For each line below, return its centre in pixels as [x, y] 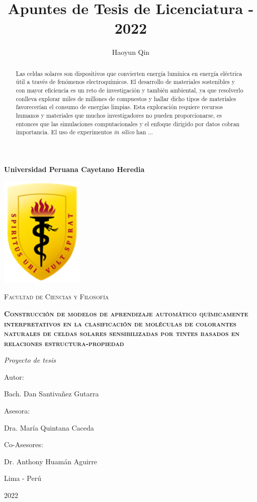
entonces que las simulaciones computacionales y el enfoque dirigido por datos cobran [128, 123]
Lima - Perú [23, 478]
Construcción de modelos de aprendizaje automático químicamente [126, 313]
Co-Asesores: [24, 444]
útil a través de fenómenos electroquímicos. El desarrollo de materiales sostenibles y [125, 82]
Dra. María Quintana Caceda [49, 427]
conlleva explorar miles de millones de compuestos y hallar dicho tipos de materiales [126, 98]
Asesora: [17, 411]
